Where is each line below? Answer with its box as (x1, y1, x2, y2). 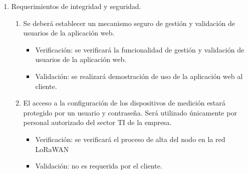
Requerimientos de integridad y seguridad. (11, 1, 141, 11)
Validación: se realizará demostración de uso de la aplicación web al (35, 70, 243, 81)
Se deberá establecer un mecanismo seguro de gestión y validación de (23, 17, 235, 28)
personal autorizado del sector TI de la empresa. (23, 117, 172, 127)
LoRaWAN (35, 143, 69, 154)
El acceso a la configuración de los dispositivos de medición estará (23, 97, 225, 108)
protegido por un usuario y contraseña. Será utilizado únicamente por (23, 107, 237, 117)
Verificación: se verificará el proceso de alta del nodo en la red (35, 133, 225, 144)
